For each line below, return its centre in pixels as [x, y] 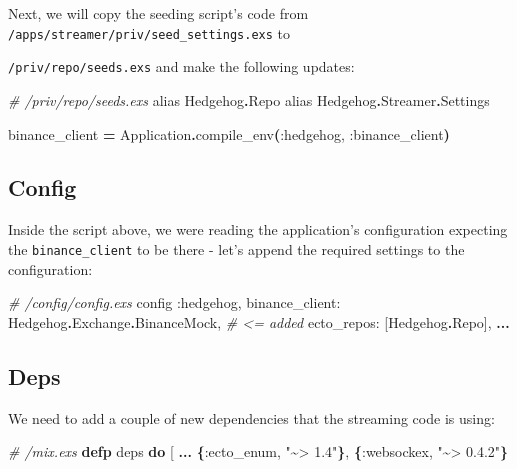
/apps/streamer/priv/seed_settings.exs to [149, 32]
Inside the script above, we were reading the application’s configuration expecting [258, 229]
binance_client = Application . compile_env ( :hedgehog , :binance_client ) [229, 133]
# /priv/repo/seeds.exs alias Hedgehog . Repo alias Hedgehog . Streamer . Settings [249, 99]
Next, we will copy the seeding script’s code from [158, 13]
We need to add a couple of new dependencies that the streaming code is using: [251, 417]
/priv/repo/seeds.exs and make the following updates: [181, 66]
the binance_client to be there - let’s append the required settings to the [236, 248]
